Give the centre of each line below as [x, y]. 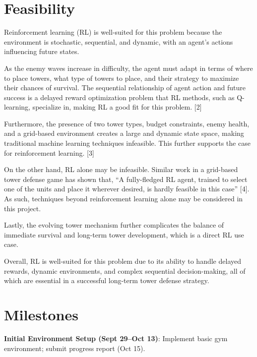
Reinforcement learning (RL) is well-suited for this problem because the [113, 32]
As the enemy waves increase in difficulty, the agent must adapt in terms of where [128, 68]
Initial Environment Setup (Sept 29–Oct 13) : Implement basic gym [116, 338]
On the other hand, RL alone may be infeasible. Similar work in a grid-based [121, 169]
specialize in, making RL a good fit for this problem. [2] [117, 107]
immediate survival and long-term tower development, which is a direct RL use [124, 234]
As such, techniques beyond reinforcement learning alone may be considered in [124, 199]
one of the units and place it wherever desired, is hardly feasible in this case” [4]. [127, 189]
